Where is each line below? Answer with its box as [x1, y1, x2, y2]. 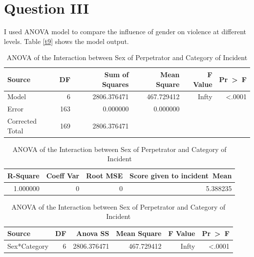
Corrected [7, 116, 37, 126]
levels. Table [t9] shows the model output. [4, 36, 129, 46]
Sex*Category [7, 240, 49, 251]
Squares [102, 79, 129, 89]
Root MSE [86, 170, 123, 180]
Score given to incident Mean [129, 170, 232, 180]
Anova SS [76, 228, 109, 238]
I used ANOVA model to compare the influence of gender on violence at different [4, 26, 246, 37]
